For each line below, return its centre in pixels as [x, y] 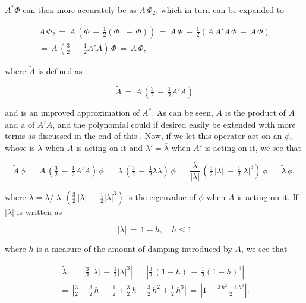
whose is [20, 147]
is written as [40, 211]
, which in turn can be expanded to [220, 10]
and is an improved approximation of [72, 113]
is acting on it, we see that [253, 147]
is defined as [60, 71]
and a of [20, 124]
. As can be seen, [182, 113]
